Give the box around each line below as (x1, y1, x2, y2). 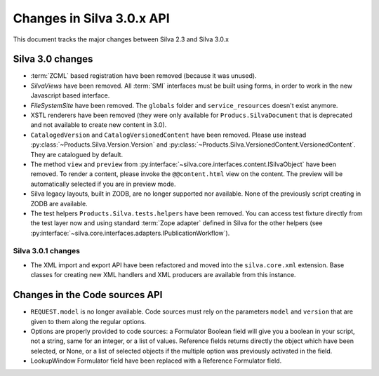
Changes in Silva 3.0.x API (13, 11, 170, 26)
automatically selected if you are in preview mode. (30, 180, 176, 188)
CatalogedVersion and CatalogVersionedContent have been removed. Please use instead (30, 130, 307, 139)
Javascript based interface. (30, 91, 110, 100)
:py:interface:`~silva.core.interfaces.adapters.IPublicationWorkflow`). (30, 229, 230, 237)
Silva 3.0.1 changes (13, 246, 81, 256)
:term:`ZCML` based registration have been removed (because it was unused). (30, 72, 257, 80)
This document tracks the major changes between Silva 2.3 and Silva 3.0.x (13, 35, 230, 43)
